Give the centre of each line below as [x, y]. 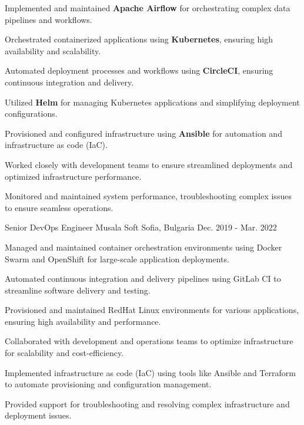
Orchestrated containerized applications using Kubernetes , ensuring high [139, 39]
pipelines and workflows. [49, 19]
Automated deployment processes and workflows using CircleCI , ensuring [139, 70]
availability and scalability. [53, 50]
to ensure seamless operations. [59, 207]
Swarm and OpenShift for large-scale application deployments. [117, 258]
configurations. [31, 113]
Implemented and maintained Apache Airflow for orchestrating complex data [148, 8]
